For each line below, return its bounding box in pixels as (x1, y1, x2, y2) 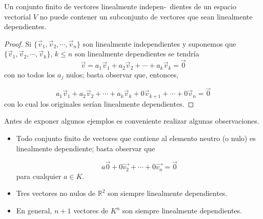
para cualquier (16, 170, 62, 181)
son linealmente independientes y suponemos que (83, 38, 236, 49)
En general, (16, 205, 52, 215)
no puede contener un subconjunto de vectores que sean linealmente (39, 11, 253, 22)
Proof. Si (4, 38, 32, 49)
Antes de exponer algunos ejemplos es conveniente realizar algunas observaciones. (4, 115, 259, 126)
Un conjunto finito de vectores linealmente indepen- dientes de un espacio (4, 1, 236, 11)
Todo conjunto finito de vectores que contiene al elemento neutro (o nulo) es (16, 132, 256, 143)
